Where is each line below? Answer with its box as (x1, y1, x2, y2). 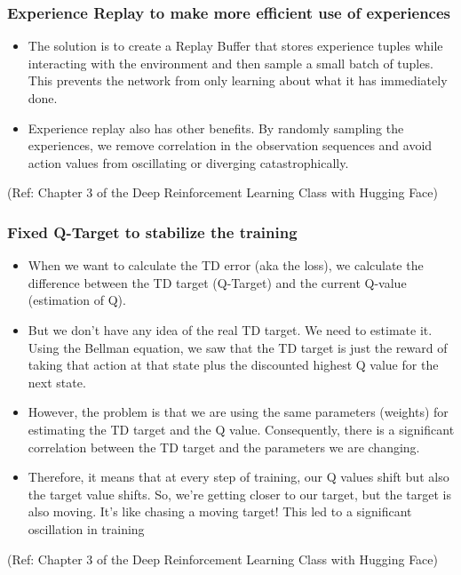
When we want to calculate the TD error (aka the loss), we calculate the (28, 256, 424, 275)
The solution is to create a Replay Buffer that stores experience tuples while (28, 36, 443, 55)
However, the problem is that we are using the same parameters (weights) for (28, 403, 449, 421)
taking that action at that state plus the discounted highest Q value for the (28, 355, 439, 374)
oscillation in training (28, 519, 145, 538)
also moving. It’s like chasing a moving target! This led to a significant (28, 502, 412, 521)
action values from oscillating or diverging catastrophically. (28, 153, 349, 172)
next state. (28, 372, 86, 391)
